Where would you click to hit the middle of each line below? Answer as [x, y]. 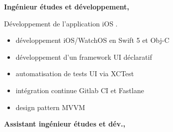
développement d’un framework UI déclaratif [84, 57]
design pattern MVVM [50, 107]
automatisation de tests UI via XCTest [75, 73]
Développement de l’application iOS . [61, 23]
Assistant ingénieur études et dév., [65, 124]
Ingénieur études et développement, [67, 6]
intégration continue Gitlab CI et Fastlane [80, 90]
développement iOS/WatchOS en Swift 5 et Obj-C [92, 40]
